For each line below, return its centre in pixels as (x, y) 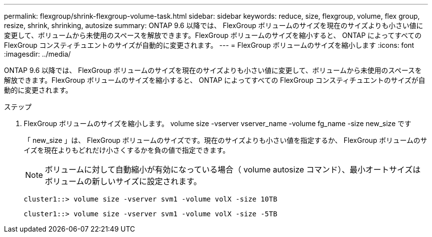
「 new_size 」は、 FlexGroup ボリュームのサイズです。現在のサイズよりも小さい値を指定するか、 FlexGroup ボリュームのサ (226, 140)
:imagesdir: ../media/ (37, 54)
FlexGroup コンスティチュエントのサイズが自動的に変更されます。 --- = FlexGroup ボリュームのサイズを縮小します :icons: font (209, 45)
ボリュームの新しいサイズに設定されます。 (123, 181)
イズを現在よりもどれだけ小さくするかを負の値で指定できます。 (127, 150)
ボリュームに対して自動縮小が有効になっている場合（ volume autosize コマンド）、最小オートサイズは (233, 169)
